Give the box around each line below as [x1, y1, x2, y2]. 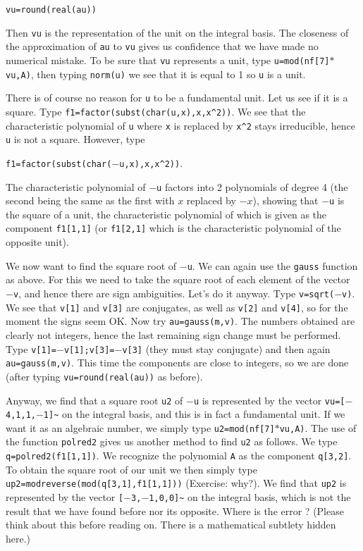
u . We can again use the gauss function [187, 258, 358, 273]
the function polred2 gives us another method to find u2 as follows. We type [6, 434, 338, 449]
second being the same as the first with [6, 193, 175, 208]
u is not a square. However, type [6, 132, 145, 147]
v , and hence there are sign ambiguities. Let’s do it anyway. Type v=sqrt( [13, 285, 335, 300]
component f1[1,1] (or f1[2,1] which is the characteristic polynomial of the [6, 221, 341, 235]
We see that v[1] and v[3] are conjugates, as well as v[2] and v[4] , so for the [6, 299, 348, 314]
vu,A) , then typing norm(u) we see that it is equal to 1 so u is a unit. [6, 66, 306, 81]
